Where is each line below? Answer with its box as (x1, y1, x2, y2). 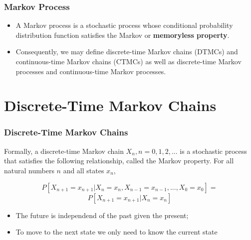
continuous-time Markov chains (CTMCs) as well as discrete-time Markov (15, 56, 242, 66)
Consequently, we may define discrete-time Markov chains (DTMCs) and (15, 46, 238, 57)
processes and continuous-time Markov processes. (15, 66, 166, 76)
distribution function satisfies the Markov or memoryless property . (15, 29, 230, 40)
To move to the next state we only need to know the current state (15, 227, 218, 237)
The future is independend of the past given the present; (15, 210, 189, 220)
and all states (63, 165, 104, 175)
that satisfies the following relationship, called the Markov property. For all (4, 155, 234, 166)
